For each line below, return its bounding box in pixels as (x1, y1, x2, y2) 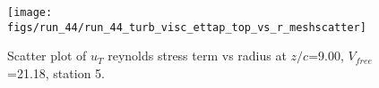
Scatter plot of (7, 46, 87, 65)
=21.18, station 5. (7, 63, 105, 82)
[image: (7, 6, 53, 19)
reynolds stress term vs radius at (108, 46, 287, 65)
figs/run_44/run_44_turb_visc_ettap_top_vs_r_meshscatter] (7, 20, 366, 34)
